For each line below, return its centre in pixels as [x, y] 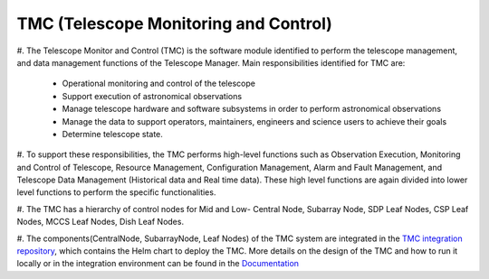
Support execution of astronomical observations [152, 96]
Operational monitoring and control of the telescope [158, 84]
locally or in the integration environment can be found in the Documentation [158, 264]
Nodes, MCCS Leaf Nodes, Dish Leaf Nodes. [101, 222]
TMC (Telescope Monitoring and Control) [174, 23]
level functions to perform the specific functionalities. [116, 192]
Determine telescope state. [112, 134]
